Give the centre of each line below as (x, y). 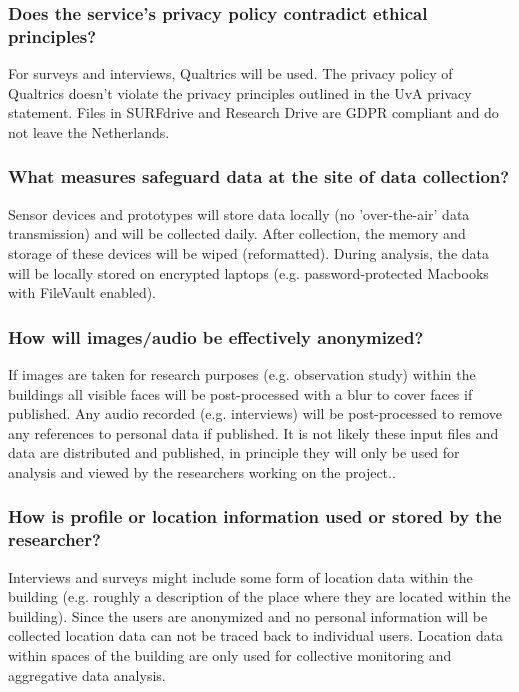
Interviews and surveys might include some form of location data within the (240, 576)
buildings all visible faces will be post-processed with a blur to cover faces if (240, 393)
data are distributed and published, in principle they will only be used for (234, 452)
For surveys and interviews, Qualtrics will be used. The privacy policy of (230, 73)
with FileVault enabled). (82, 292)
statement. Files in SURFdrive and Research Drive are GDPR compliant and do (253, 112)
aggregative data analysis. (87, 674)
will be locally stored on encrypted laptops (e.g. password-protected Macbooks (248, 272)
